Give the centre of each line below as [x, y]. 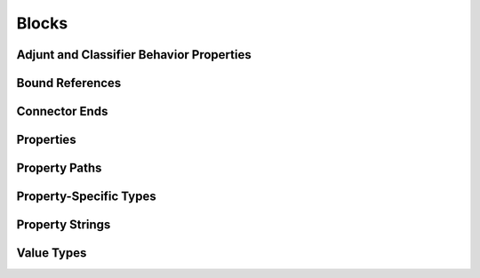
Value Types [52, 253]
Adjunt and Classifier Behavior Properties [134, 55]
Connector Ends [62, 111]
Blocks [42, 23]
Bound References [69, 83]
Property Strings [64, 225]
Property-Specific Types [86, 197]
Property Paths [59, 168]
